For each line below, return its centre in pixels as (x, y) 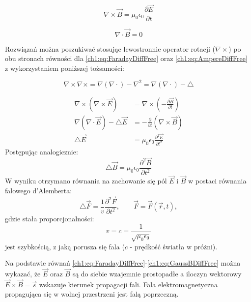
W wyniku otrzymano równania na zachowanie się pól (86, 181)
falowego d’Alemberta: (39, 190)
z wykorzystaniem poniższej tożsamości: (65, 68)
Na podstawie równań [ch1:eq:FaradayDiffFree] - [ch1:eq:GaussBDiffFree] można (123, 263)
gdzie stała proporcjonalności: (50, 219)
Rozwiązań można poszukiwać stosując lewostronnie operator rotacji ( (110, 48)
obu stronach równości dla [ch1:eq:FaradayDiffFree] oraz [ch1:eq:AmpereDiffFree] (126, 58)
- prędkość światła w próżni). (174, 246)
